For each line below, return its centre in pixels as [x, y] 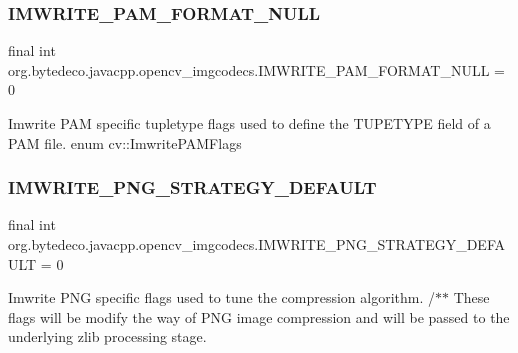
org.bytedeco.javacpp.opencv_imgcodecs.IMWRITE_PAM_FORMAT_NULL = [256, 69]
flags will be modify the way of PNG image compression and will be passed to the [259, 316]
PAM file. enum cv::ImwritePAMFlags [125, 142]
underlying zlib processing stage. [107, 336]
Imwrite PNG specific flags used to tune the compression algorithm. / [221, 297]
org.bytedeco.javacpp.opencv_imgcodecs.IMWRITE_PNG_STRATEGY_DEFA [256, 244]
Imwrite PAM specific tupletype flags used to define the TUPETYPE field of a [249, 123]
